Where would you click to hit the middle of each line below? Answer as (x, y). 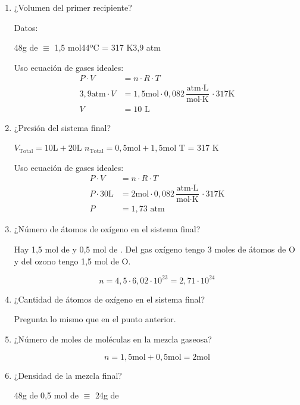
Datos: (26, 27)
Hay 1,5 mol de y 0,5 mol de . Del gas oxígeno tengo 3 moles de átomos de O (154, 249)
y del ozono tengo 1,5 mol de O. (72, 261)
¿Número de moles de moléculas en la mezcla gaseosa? (113, 339)
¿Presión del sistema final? (62, 127)
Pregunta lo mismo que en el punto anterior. (95, 319)
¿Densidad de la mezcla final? (68, 375)
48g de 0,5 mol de (46, 395)
